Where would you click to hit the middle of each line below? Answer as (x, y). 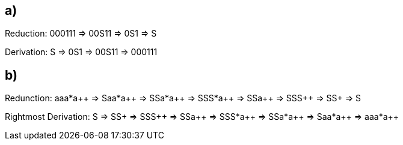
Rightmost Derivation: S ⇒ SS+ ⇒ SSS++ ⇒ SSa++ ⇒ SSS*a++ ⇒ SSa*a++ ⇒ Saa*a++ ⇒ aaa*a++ (202, 117)
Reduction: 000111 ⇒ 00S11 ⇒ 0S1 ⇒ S (81, 34)
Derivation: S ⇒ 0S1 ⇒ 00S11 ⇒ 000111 (81, 52)
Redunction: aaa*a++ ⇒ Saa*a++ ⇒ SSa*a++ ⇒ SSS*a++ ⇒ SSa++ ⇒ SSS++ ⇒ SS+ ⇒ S (183, 98)
